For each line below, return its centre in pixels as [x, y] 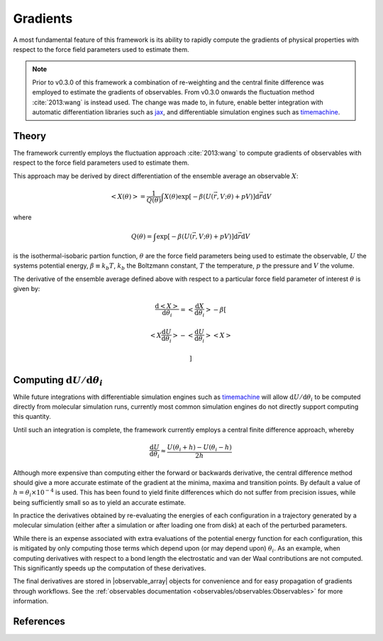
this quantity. [32, 417]
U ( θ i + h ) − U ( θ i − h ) [199, 448]
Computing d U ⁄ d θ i [58, 380]
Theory [30, 136]
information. [31, 601]
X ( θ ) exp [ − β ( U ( [189, 196]
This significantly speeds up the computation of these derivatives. [110, 569]
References [39, 621]
